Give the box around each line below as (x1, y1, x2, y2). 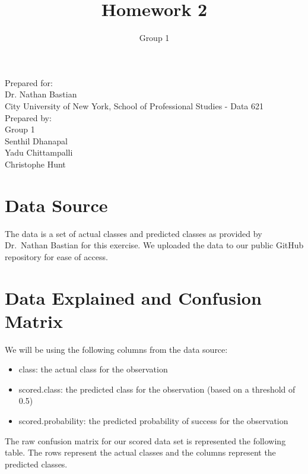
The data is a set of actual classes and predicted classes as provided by (5, 227, 262, 239)
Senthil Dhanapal (5, 134, 68, 147)
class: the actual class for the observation (18, 363, 168, 375)
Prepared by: (5, 111, 52, 124)
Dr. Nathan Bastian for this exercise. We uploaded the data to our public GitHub (5, 239, 304, 251)
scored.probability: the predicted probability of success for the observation (18, 415, 288, 427)
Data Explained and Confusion (5, 285, 262, 309)
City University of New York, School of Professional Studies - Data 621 (5, 99, 263, 112)
